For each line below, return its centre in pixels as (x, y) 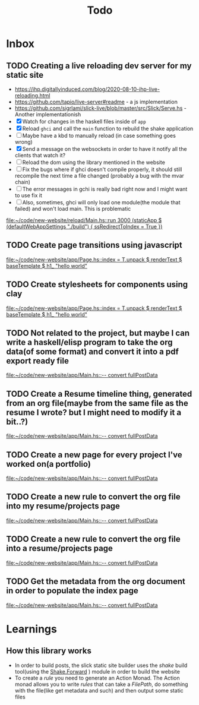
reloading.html (32, 95)
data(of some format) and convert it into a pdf (93, 352)
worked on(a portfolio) (48, 464)
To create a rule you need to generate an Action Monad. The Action (97, 678)
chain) (23, 182)
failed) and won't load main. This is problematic (73, 209)
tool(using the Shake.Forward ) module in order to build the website (97, 671)
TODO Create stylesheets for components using (97, 285)
